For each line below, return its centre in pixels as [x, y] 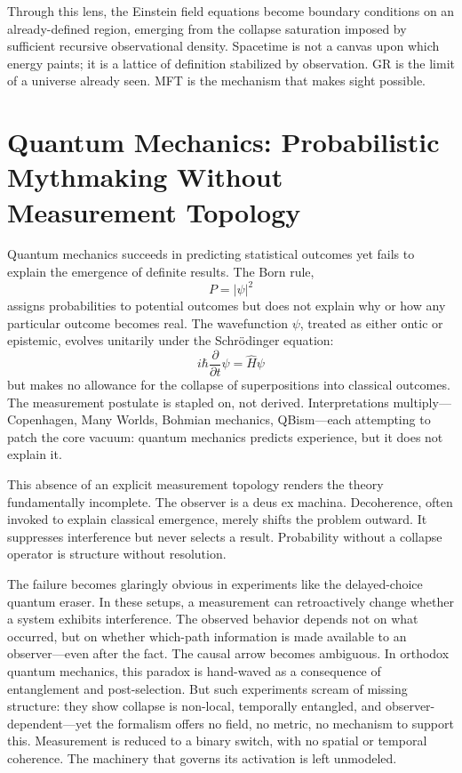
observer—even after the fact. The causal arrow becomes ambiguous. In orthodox [228, 653]
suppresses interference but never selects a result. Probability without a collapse [225, 536]
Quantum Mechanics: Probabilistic [223, 142]
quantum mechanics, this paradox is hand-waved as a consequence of [194, 670]
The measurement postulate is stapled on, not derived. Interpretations [198, 402]
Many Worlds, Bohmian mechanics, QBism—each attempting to [256, 419]
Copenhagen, [42, 419]
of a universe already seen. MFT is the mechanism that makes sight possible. [217, 81]
